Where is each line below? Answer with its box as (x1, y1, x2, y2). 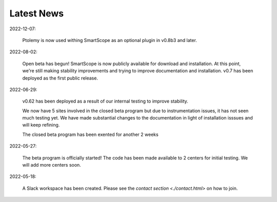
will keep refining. (22, 122, 60, 128)
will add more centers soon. (22, 162, 82, 168)
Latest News (9, 8, 64, 19)
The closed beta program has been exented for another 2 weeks (22, 131, 159, 137)
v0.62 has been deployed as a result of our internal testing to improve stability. (22, 98, 188, 105)
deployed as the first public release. (22, 75, 98, 81)
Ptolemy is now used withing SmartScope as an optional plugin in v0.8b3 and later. (22, 37, 197, 43)
